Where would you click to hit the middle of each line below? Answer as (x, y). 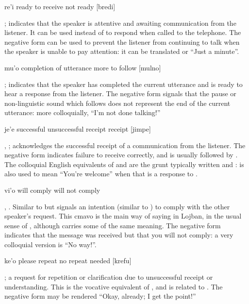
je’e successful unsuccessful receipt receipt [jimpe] (78, 128)
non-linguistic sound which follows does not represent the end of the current (117, 103)
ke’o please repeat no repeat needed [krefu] (68, 261)
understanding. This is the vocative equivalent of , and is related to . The (114, 286)
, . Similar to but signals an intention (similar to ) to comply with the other (117, 206)
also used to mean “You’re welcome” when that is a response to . (101, 174)
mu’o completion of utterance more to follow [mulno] (83, 67)
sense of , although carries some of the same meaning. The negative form (113, 225)
